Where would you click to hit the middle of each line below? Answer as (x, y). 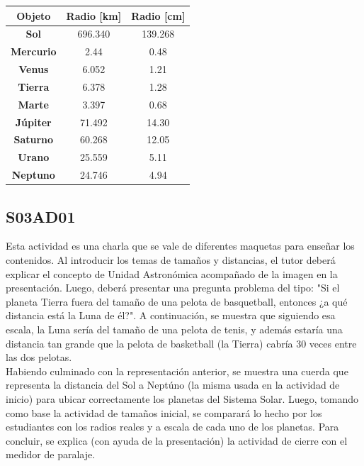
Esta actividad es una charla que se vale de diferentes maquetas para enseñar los (180, 246)
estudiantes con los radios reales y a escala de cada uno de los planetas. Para (172, 427)
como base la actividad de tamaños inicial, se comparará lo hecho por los (164, 412)
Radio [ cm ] (158, 15)
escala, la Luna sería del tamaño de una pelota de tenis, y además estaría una (174, 329)
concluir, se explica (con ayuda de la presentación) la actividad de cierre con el (177, 440)
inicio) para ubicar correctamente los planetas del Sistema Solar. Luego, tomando (182, 398)
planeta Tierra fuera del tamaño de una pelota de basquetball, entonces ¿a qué (177, 301)
